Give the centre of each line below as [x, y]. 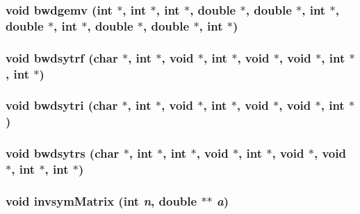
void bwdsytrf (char [62, 57]
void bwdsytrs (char [63, 153]
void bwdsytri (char [62, 105]
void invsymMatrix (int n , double [101, 200]
